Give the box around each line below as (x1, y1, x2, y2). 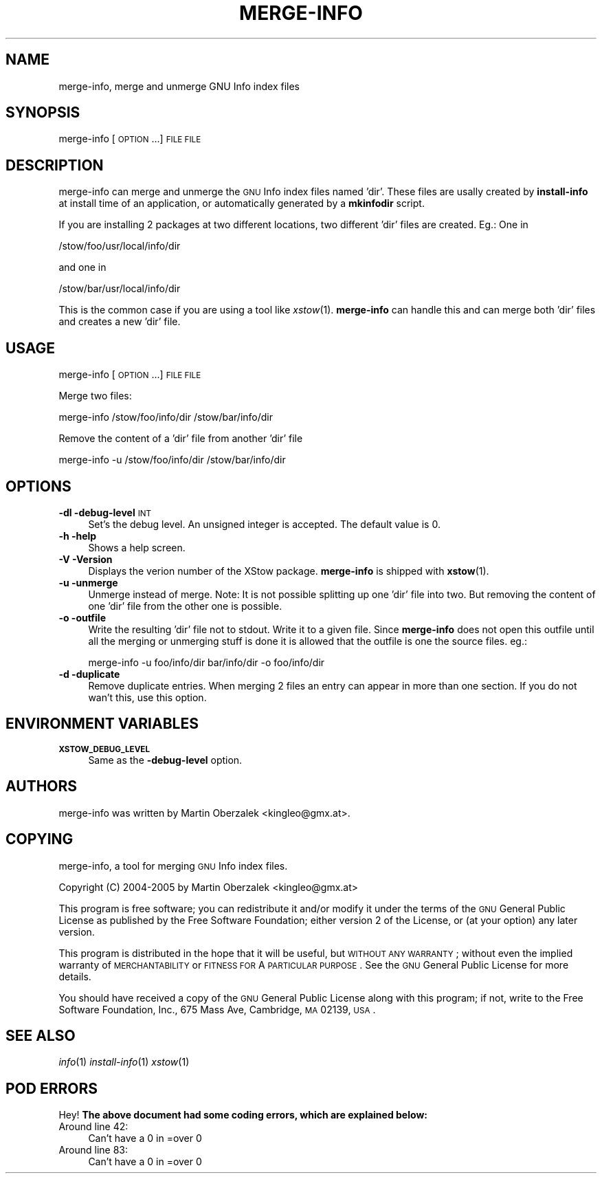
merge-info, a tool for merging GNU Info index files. (58, 859, 288, 872)
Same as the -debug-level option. (88, 753, 243, 766)
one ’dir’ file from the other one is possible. (88, 599, 282, 612)
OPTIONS (5, 477, 71, 495)
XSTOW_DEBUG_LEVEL (58, 744, 150, 754)
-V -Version (58, 553, 113, 565)
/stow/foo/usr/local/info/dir (58, 240, 181, 252)
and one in (58, 261, 107, 274)
